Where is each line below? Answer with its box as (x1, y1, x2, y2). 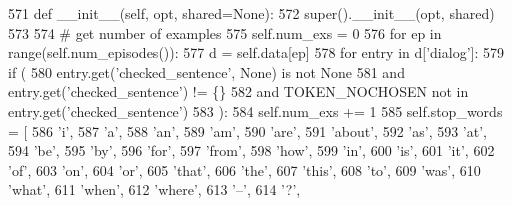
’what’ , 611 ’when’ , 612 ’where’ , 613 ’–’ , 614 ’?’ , (8, 179, 301, 200)
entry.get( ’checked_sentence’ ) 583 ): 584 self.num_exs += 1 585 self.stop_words (8, 100, 503, 121)
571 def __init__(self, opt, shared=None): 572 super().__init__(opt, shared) (8, 3, 495, 23)
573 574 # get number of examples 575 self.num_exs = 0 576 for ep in (8, 22, 442, 43)
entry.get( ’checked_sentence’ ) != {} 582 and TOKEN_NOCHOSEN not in (8, 81, 469, 102)
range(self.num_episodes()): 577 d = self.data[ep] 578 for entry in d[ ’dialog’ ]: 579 (8, 42, 504, 63)
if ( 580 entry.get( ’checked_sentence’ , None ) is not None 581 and (8, 61, 405, 82)
